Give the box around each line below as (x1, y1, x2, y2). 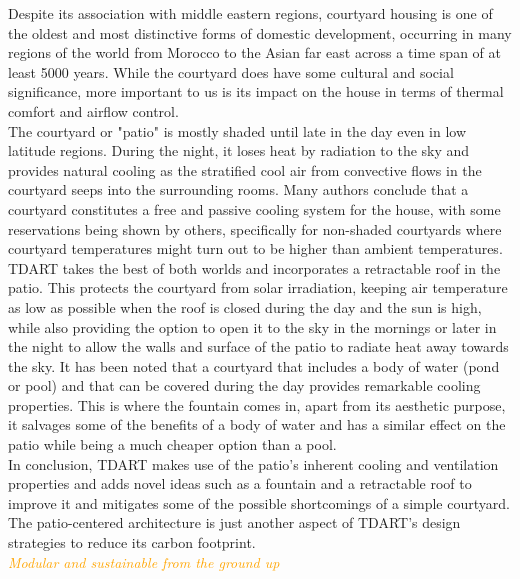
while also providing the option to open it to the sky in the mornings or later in (8, 316, 497, 337)
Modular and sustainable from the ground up (8, 551, 280, 572)
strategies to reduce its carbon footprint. (8, 532, 256, 553)
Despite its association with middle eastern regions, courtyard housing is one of (8, 3, 493, 23)
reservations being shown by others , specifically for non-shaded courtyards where (8, 218, 502, 239)
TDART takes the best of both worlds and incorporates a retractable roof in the (8, 257, 501, 278)
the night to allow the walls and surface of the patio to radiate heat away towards (8, 336, 509, 357)
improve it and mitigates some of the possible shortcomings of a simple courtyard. (8, 492, 510, 513)
